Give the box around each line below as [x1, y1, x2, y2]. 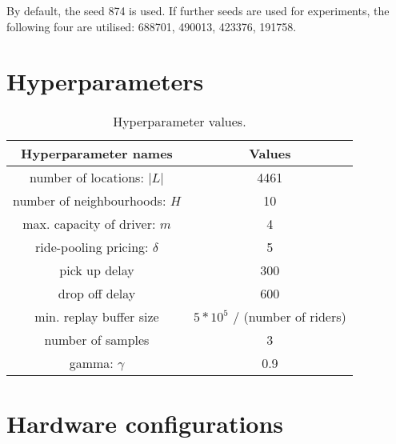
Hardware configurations [6, 406, 284, 439]
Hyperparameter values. [113, 112, 246, 131]
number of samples [44, 330, 150, 350]
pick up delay [59, 261, 134, 280]
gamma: [69, 354, 114, 373]
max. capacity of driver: [22, 214, 156, 234]
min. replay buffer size [34, 307, 159, 326]
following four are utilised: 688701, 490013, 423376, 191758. [6, 18, 297, 34]
